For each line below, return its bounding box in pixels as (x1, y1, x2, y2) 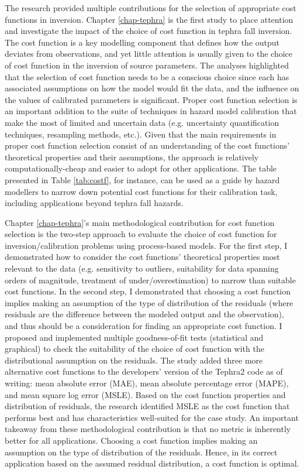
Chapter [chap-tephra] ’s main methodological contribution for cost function (5, 216, 275, 228)
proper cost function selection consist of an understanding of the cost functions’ (5, 139, 290, 152)
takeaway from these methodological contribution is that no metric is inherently (5, 423, 291, 435)
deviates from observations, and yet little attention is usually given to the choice (5, 47, 293, 60)
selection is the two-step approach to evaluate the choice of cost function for (5, 228, 277, 240)
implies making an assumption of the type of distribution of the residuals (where (5, 296, 293, 309)
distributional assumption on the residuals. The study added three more (5, 354, 263, 366)
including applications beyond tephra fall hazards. (5, 197, 184, 209)
